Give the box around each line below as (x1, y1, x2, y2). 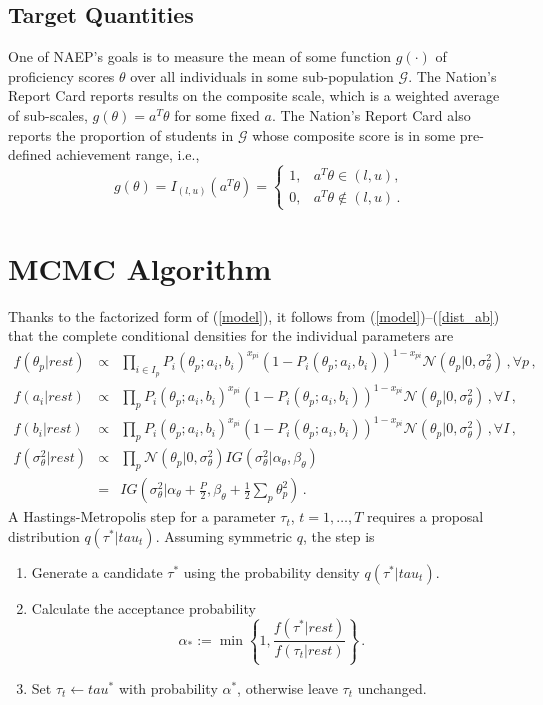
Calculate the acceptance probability (31, 597, 256, 618)
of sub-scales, (8, 104, 88, 125)
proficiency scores (8, 65, 115, 86)
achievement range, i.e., (56, 144, 200, 165)
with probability (118, 677, 218, 698)
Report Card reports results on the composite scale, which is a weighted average (8, 85, 500, 106)
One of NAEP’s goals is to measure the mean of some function (8, 46, 392, 67)
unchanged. (357, 677, 427, 698)
